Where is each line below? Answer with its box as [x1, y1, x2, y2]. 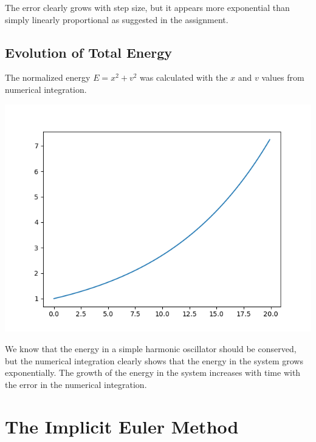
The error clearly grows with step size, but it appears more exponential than [5, 1, 290, 13]
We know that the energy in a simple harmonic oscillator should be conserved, [5, 342, 297, 355]
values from [261, 71, 304, 84]
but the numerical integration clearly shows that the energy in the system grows [5, 354, 303, 367]
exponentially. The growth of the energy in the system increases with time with [5, 366, 301, 379]
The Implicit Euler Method [5, 413, 239, 438]
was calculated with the [140, 71, 228, 84]
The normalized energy [5, 71, 91, 84]
